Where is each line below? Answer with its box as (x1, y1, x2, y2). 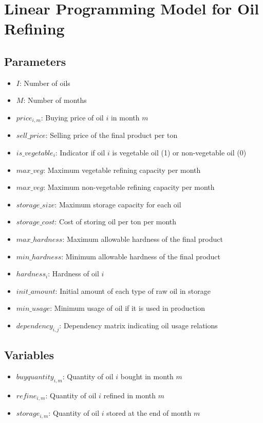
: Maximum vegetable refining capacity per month (43, 164, 201, 175)
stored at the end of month (106, 408, 192, 418)
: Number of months (23, 95, 87, 105)
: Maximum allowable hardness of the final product (62, 233, 223, 244)
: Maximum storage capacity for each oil (54, 199, 181, 209)
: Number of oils (19, 77, 70, 88)
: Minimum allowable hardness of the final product (61, 251, 221, 261)
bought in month (120, 371, 174, 381)
